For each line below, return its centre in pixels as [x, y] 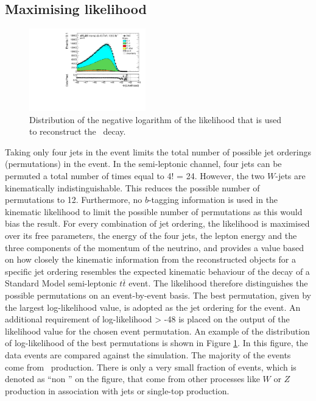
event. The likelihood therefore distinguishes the [218, 283]
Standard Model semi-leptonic [61, 283]
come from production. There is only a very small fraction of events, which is [151, 367]
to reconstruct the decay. [78, 131]
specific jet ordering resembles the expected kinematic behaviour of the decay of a [157, 271]
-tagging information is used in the [213, 200]
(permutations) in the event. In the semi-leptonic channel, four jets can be [143, 164]
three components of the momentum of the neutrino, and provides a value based [155, 247]
